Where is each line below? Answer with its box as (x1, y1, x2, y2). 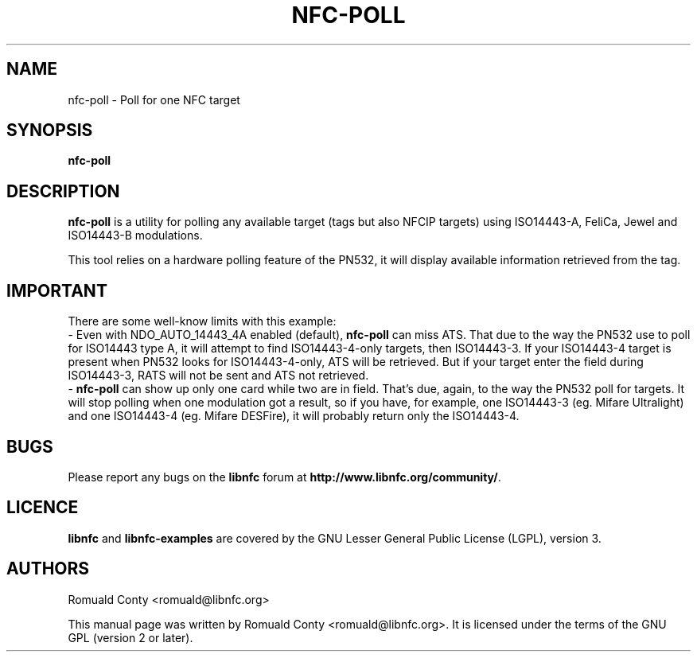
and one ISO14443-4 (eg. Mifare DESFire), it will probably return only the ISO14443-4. (68, 409, 520, 423)
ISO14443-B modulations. (68, 228, 203, 243)
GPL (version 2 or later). (68, 630, 193, 644)
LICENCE (6, 497, 79, 518)
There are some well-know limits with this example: (68, 314, 337, 329)
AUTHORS (6, 559, 90, 579)
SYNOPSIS (6, 120, 93, 141)
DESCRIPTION (6, 181, 120, 201)
